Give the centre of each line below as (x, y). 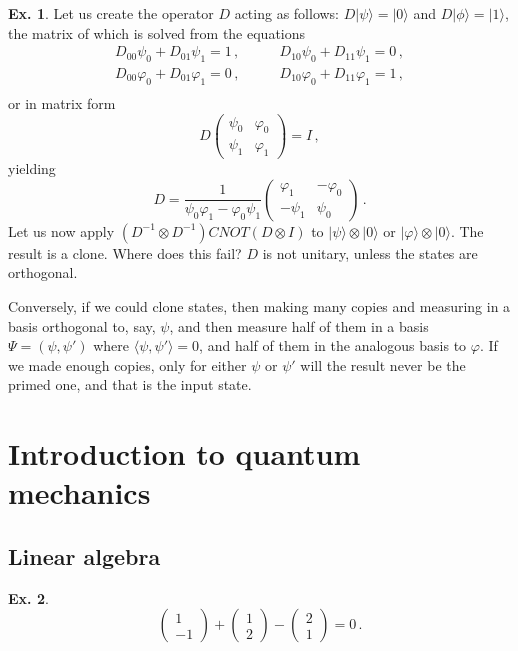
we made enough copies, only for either (127, 364)
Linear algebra (84, 555)
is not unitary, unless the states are (370, 252)
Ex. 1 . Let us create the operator (111, 13)
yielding (32, 168)
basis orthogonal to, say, (82, 325)
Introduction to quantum (184, 453)
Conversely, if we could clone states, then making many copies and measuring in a (259, 305)
